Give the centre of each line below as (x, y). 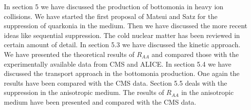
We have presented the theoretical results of (69, 54)
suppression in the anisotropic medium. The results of (84, 92)
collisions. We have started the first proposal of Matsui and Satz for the (111, 16)
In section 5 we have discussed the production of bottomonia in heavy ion (114, 6)
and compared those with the (195, 54)
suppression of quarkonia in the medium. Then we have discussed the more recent (126, 26)
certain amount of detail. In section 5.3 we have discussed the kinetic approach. (122, 45)
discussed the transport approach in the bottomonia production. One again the (122, 73)
